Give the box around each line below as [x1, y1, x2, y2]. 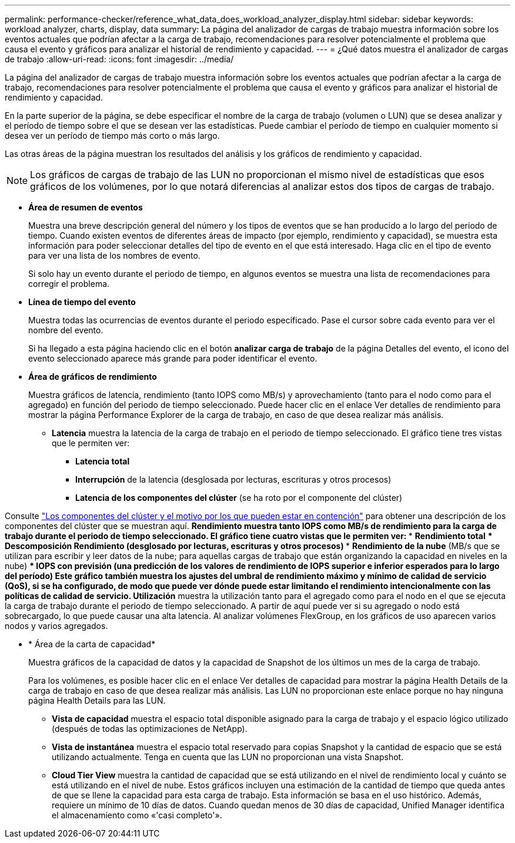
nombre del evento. [28, 325, 103, 335]
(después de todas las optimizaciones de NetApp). [52, 724, 248, 734]
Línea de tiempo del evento [28, 297, 136, 307]
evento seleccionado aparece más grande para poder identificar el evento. [28, 353, 317, 363]
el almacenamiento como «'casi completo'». [52, 810, 222, 820]
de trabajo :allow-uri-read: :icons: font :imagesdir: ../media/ [5, 54, 234, 64]
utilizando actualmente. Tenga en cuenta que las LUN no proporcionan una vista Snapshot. [52, 752, 404, 762]
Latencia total [75, 456, 130, 466]
